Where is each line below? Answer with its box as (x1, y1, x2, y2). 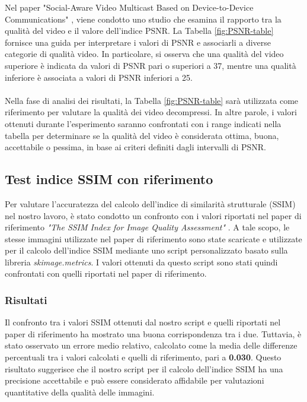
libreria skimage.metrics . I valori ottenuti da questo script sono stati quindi (5, 255, 278, 268)
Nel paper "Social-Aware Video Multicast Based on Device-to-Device (5, 1, 254, 13)
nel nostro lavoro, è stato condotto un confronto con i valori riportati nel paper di (5, 209, 302, 221)
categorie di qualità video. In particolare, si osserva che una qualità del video (5, 48, 284, 60)
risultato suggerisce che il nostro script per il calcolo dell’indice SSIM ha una (5, 362, 283, 375)
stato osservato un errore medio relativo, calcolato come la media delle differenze (5, 339, 298, 352)
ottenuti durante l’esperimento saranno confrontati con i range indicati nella (5, 117, 282, 129)
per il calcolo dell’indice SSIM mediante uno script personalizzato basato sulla (5, 244, 288, 257)
